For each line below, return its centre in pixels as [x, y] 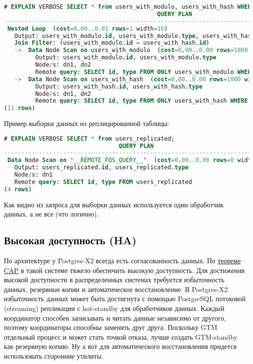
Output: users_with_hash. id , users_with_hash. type [119, 86]
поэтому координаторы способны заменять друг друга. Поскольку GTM [111, 327]
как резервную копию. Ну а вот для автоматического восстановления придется [120, 346]
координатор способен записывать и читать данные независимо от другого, [115, 318]
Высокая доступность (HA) [70, 240]
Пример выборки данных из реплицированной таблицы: [87, 123]
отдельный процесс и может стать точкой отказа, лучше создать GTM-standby [121, 337]
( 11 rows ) [20, 108]
